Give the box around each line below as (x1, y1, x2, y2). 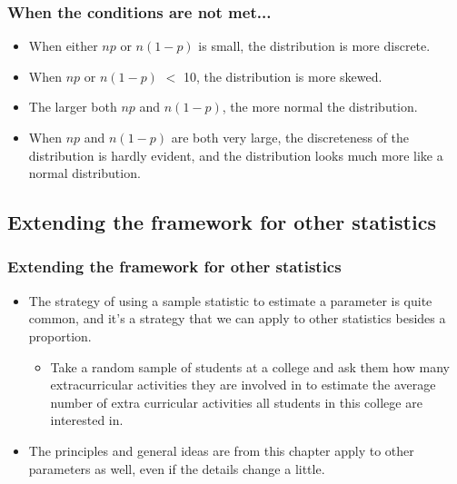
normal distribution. (28, 163, 141, 183)
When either (28, 36, 98, 55)
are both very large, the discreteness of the (171, 128, 410, 146)
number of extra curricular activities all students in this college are (50, 392, 422, 411)
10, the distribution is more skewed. (183, 66, 382, 85)
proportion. (28, 326, 92, 345)
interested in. (50, 410, 124, 430)
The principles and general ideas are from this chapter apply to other (28, 440, 414, 459)
